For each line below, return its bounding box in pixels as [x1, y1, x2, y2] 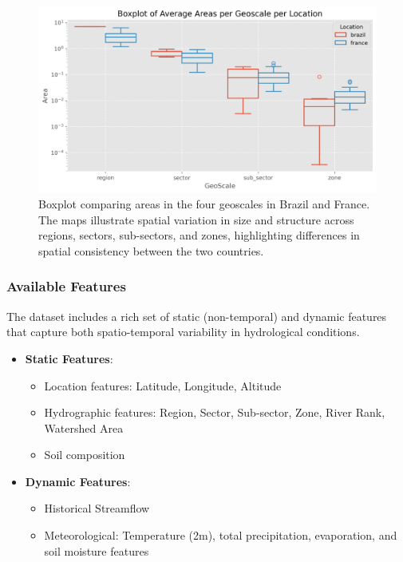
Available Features [6, 276, 126, 296]
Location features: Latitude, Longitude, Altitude [44, 377, 282, 394]
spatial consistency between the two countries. [38, 242, 264, 259]
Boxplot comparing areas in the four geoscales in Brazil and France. [38, 196, 370, 212]
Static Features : [25, 350, 113, 366]
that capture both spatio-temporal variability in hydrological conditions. [6, 323, 360, 340]
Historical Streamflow [44, 500, 150, 516]
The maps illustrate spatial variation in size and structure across [38, 211, 354, 228]
